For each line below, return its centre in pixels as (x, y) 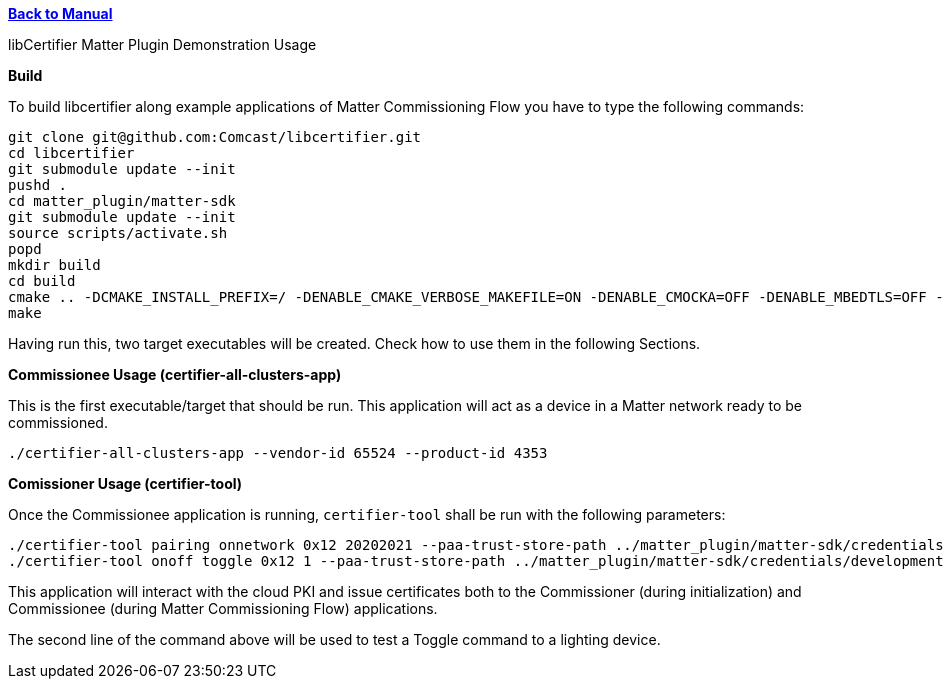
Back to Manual (60, 13)
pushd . (38, 185)
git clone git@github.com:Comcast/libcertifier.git (215, 137)
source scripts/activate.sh (118, 233)
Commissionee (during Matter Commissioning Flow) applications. (223, 608)
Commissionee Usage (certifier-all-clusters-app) (175, 374)
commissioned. (58, 422)
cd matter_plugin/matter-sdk (122, 201)
